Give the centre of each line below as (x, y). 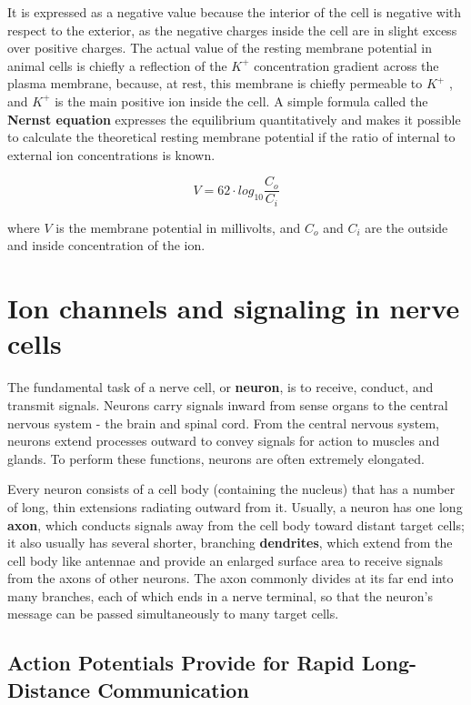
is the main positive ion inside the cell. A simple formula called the (241, 101)
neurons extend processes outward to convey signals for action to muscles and (224, 441)
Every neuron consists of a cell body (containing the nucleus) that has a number (231, 489)
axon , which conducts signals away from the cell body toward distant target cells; (236, 524)
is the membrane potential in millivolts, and (178, 227)
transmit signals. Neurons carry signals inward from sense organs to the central (228, 404)
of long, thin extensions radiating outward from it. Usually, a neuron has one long (235, 506)
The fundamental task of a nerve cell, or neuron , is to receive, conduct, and (220, 387)
